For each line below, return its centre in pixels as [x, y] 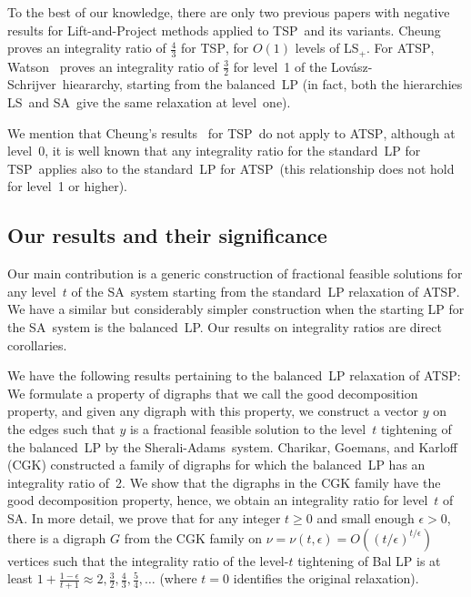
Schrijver [32, 84]
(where [178, 578]
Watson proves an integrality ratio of [113, 66]
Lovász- [352, 66]
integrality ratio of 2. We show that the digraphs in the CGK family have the [224, 482]
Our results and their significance [167, 235]
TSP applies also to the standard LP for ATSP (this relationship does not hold [231, 168]
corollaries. [37, 344]
